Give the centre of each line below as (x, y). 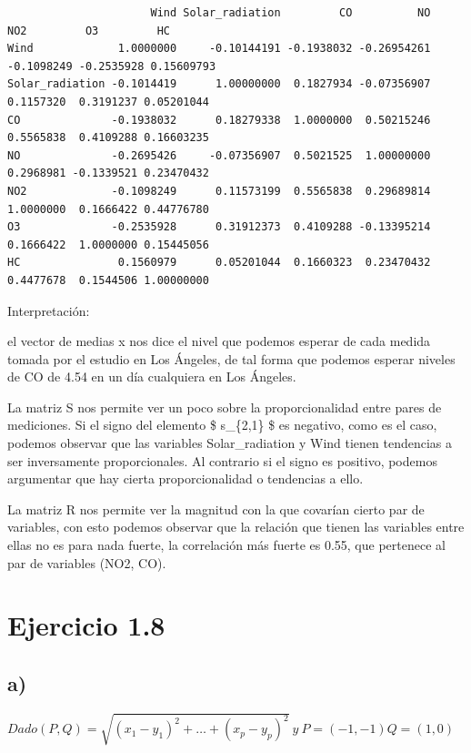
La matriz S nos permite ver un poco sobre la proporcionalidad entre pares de (225, 407)
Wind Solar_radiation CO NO (291, 13)
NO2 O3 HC (89, 31)
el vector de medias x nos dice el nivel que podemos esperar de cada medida (219, 341)
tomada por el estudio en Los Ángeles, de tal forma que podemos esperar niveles (231, 358)
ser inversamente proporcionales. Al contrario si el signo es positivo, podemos (222, 460)
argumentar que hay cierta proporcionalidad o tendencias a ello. (185, 478)
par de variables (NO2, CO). (87, 562)
